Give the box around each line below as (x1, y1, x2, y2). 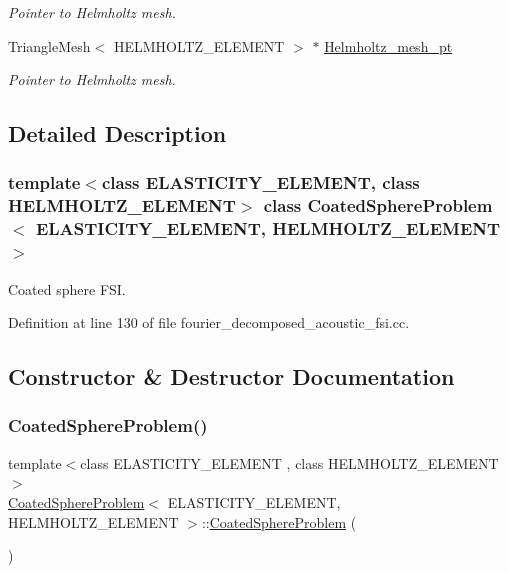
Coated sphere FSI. (8, 278, 126, 299)
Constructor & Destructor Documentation (8, 361, 455, 392)
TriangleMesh (8, 35, 91, 56)
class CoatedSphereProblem (263, 193, 493, 218)
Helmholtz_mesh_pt (324, 35, 453, 56)
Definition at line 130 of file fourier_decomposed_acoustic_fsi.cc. (8, 312, 410, 333)
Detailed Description (8, 118, 227, 149)
